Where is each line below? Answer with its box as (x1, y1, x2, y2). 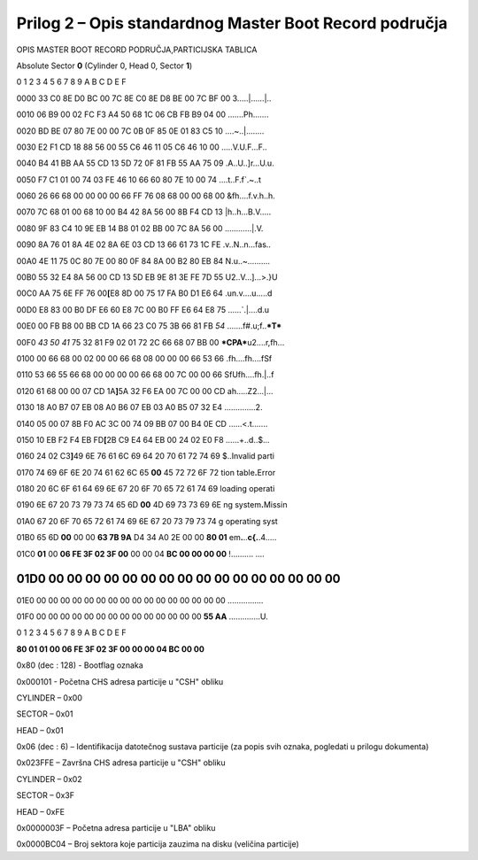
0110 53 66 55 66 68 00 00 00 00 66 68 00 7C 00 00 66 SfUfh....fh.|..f (16, 369, 274, 380)
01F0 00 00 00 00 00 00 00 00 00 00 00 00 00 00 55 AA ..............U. (16, 611, 269, 622)
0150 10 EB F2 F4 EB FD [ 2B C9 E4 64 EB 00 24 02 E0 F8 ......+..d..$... (16, 434, 270, 445)
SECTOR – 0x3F (16, 790, 75, 801)
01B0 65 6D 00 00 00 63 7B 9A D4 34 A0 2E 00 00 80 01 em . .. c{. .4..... (16, 532, 277, 543)
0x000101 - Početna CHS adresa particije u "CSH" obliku (16, 676, 224, 686)
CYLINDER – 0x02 (16, 773, 83, 784)
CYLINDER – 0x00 (16, 692, 83, 703)
